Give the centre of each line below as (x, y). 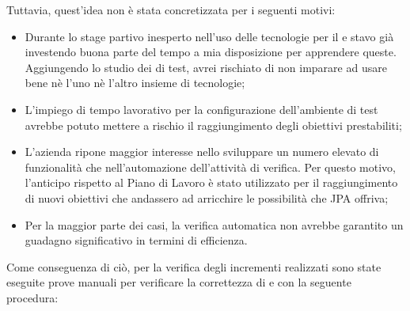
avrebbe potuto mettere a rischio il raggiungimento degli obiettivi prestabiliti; (213, 125)
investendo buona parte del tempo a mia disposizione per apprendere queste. (211, 52)
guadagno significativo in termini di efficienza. (136, 240)
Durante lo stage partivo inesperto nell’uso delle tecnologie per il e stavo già (209, 36)
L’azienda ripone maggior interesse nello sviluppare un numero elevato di (202, 152)
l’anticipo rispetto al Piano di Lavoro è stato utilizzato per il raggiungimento (211, 182)
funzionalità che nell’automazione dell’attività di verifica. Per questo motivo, (211, 167)
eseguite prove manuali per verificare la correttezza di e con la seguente (179, 282)
